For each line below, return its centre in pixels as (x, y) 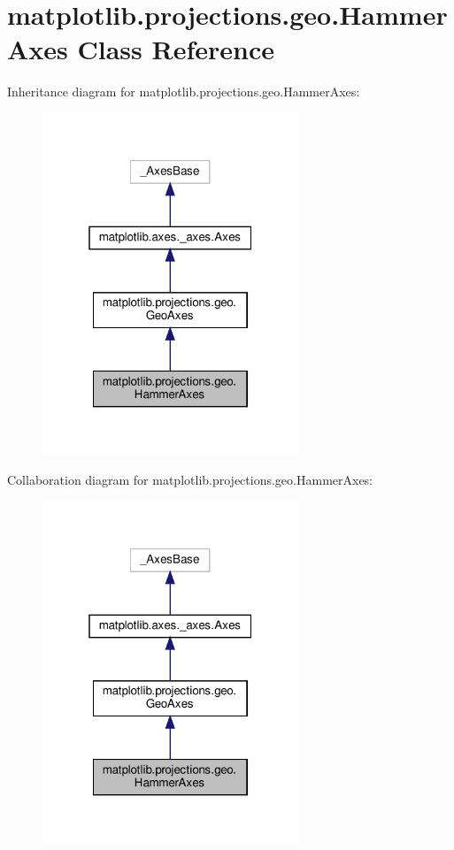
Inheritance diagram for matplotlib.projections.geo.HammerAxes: (184, 92)
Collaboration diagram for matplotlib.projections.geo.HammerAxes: (190, 479)
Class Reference (176, 49)
